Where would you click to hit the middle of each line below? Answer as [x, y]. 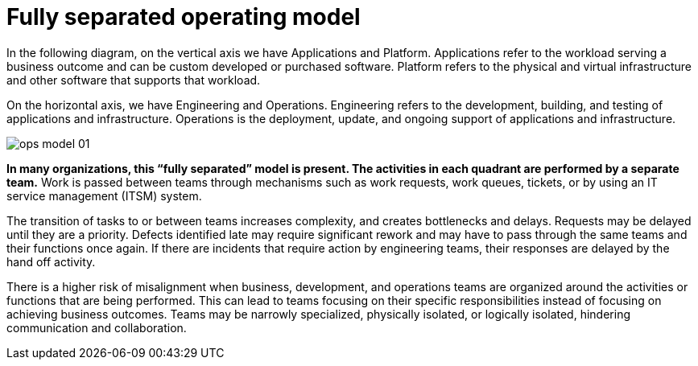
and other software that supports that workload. [134, 80]
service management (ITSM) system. [104, 195]
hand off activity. [51, 261]
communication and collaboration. [97, 327]
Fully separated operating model [184, 17]
